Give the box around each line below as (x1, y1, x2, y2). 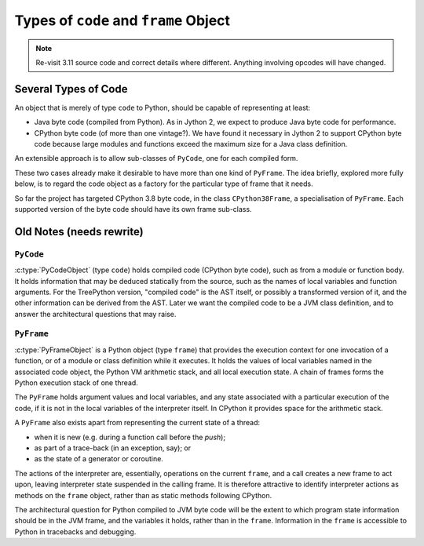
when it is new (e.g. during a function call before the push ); (34, 432, 226, 442)
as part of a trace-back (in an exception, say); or (34, 443, 192, 453)
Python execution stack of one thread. (14, 378, 139, 388)
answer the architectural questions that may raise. (14, 309, 177, 318)
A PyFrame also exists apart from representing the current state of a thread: (14, 418, 261, 428)
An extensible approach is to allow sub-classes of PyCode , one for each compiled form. (14, 154, 298, 163)
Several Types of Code (14, 82, 128, 96)
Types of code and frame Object (14, 12, 231, 29)
